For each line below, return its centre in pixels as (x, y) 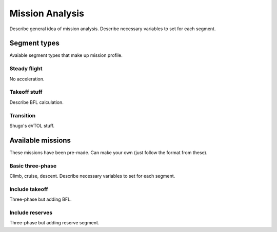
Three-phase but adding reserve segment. (54, 223)
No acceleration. (27, 79)
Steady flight (26, 69)
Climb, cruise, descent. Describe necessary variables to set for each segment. (92, 176)
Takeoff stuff (26, 92)
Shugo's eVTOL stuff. (32, 125)
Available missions (40, 140)
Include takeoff (29, 189)
